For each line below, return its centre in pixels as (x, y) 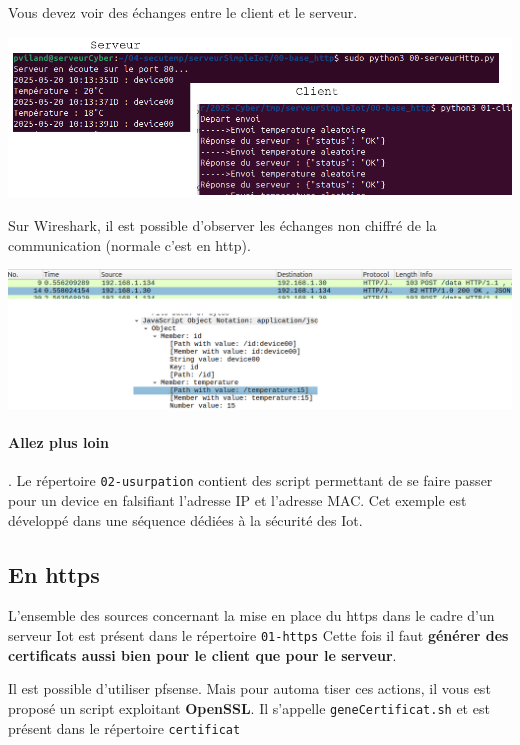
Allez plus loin (58, 442)
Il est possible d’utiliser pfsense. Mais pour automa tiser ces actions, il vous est (249, 688)
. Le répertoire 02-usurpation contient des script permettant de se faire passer (250, 480)
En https (54, 573)
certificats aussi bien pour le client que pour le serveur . (202, 654)
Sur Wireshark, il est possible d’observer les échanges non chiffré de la (222, 225)
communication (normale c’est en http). (129, 244)
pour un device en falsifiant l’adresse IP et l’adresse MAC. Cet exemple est (237, 500)
